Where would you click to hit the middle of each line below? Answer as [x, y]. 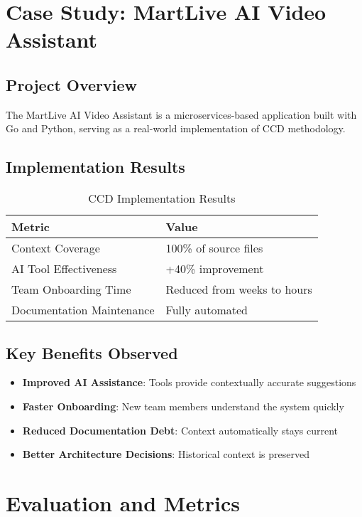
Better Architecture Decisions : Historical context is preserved [166, 454]
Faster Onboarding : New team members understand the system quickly [183, 406]
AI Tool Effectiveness [64, 269]
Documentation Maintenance [83, 310]
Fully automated [207, 310]
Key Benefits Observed [92, 352]
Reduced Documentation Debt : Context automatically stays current [180, 430]
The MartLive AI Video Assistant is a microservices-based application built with [181, 114]
